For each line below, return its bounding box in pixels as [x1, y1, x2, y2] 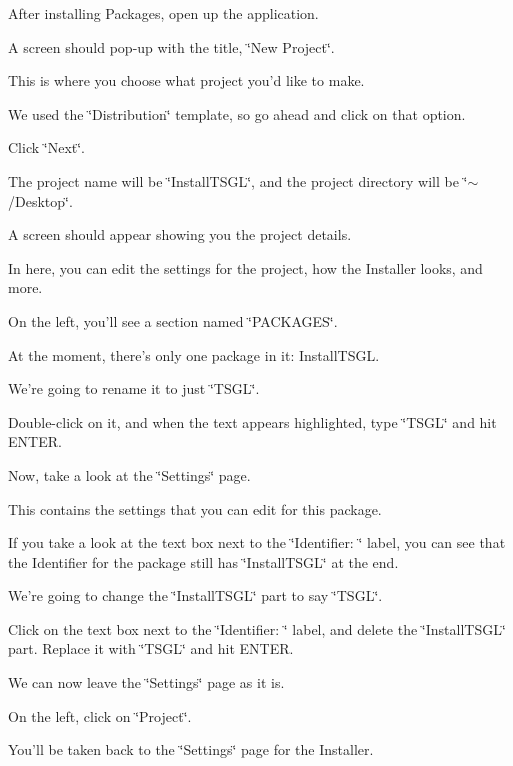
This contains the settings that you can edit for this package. [8, 498, 382, 519]
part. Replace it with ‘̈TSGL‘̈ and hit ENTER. [8, 638, 294, 659]
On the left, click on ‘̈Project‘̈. [8, 705, 192, 726]
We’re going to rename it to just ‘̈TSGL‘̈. [8, 378, 260, 399]
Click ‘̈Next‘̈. [8, 137, 85, 158]
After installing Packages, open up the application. [8, 3, 319, 23]
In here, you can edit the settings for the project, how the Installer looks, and [8, 257, 483, 278]
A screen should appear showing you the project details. [8, 224, 352, 245]
